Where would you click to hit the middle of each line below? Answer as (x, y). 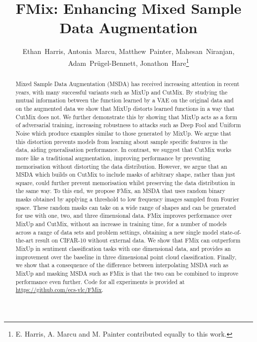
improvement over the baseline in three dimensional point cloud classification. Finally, (126, 257)
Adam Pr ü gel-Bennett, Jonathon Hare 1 (128, 62)
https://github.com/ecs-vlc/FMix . (60, 290)
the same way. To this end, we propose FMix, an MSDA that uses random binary (120, 191)
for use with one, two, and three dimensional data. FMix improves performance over (124, 216)
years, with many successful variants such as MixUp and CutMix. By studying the (121, 92)
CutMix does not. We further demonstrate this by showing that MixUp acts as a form (126, 117)
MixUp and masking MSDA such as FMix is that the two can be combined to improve (127, 273)
